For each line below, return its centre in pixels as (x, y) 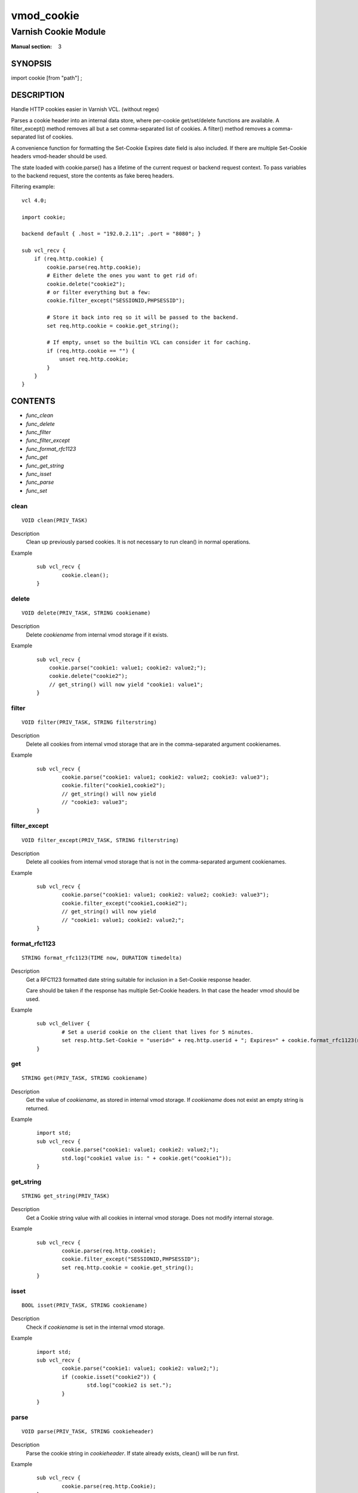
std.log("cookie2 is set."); (129, 1385)
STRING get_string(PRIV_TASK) (66, 1196)
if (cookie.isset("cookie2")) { (109, 1377)
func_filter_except (48, 440)
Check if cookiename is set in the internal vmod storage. (95, 1327)
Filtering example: (33, 187)
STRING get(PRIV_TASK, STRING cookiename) (85, 1078)
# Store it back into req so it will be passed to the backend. (143, 317)
